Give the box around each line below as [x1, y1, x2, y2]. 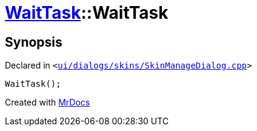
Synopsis [5, 34, 62, 50]
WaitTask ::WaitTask [5, 2, 169, 23]
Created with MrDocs [5, 97, 90, 108]
